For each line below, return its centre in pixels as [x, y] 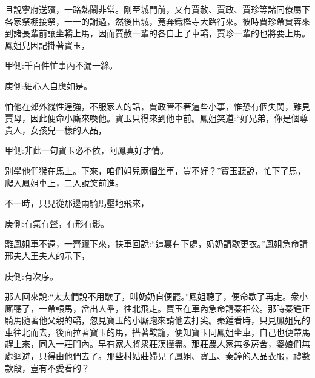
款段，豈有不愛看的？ [47, 367]
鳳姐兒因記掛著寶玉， [47, 45]
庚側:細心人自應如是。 [48, 85]
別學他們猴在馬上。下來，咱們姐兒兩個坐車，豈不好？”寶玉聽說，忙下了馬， [155, 170]
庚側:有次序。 [31, 276]
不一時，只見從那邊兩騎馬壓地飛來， [77, 203]
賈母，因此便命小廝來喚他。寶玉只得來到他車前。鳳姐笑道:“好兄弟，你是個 [152, 118]
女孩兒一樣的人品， [68, 130]
